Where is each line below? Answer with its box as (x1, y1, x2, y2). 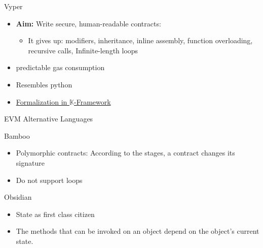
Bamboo (4, 130, 30, 141)
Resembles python (16, 79, 72, 89)
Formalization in (16, 96, 67, 107)
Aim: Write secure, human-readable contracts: (16, 18, 161, 28)
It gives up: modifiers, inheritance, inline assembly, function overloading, (28, 35, 253, 46)
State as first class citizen (16, 208, 95, 219)
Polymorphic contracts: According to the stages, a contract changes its (16, 147, 235, 158)
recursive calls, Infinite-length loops (28, 45, 138, 55)
